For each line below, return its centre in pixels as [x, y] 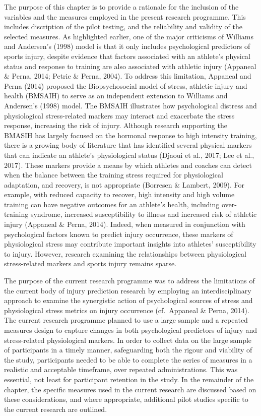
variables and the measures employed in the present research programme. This [125, 16]
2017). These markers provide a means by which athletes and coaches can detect [128, 165]
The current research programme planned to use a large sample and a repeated [126, 320]
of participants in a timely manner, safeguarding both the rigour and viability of [128, 350]
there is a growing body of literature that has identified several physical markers [128, 145]
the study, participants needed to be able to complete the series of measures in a [128, 359]
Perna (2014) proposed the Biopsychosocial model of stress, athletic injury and [126, 85]
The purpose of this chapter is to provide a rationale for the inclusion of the [121, 7]
